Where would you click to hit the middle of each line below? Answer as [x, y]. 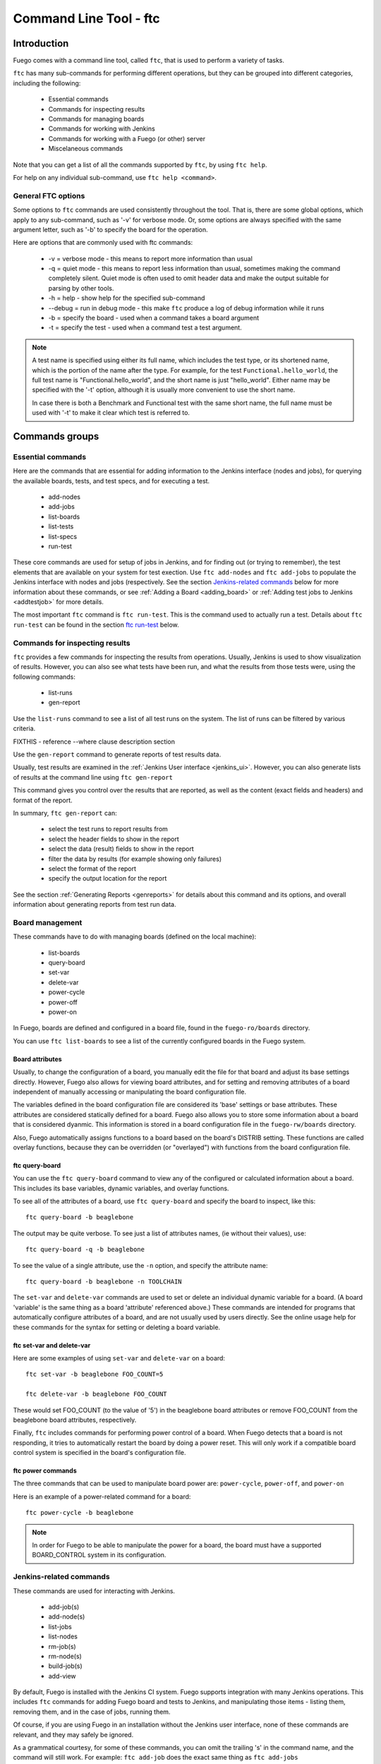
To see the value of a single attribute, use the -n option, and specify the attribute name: [140, 1265]
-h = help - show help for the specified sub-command [127, 298]
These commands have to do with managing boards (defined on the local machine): [135, 937]
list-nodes [63, 1636]
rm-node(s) [65, 1656]
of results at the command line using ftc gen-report [93, 777]
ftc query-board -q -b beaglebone [85, 1250]
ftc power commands [45, 1470]
